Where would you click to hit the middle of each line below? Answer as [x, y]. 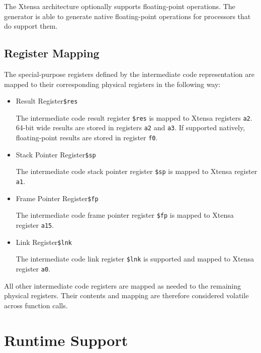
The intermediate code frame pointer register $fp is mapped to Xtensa [125, 215]
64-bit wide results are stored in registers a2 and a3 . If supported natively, [130, 127]
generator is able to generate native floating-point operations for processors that [127, 16]
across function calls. [36, 305]
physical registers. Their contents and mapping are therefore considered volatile [126, 295]
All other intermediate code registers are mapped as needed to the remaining [122, 285]
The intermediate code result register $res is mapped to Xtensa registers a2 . [134, 117]
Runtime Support [66, 340]
